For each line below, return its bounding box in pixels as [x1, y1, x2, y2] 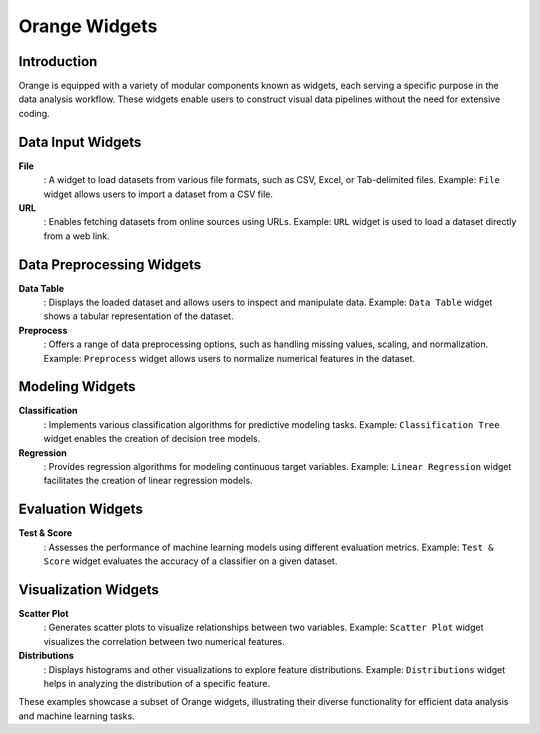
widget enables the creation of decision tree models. [43, 433, 261, 445]
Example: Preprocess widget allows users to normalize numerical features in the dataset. [43, 352, 415, 364]
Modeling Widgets [18, 378, 136, 395]
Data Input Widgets [18, 133, 142, 150]
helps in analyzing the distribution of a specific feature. [43, 677, 271, 689]
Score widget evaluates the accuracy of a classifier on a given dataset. [43, 555, 338, 567]
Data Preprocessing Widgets [18, 256, 202, 273]
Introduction [18, 53, 98, 70]
